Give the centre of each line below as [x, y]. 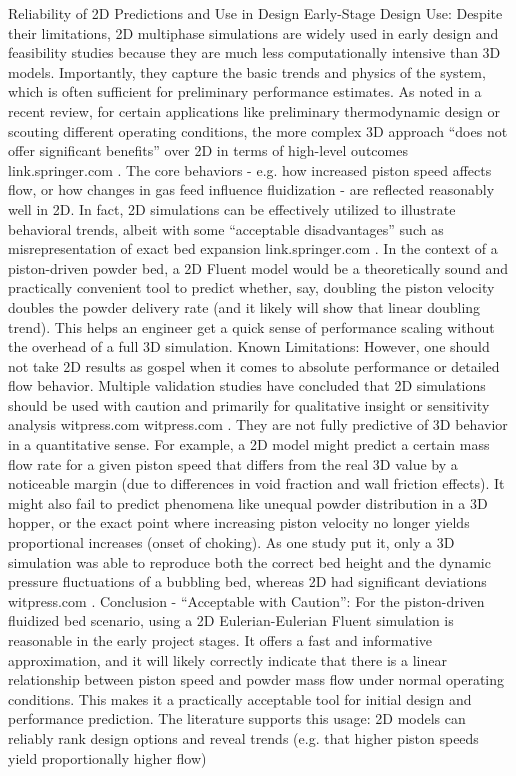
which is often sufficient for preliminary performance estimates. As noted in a [245, 91]
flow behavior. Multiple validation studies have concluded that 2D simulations [247, 385]
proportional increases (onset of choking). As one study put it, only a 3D [231, 542]
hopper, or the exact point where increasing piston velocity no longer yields [239, 522]
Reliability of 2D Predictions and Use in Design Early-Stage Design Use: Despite [255, 13]
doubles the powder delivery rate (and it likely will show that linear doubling [244, 306]
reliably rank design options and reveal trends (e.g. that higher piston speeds [243, 737]
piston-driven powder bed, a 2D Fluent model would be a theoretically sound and [258, 267]
